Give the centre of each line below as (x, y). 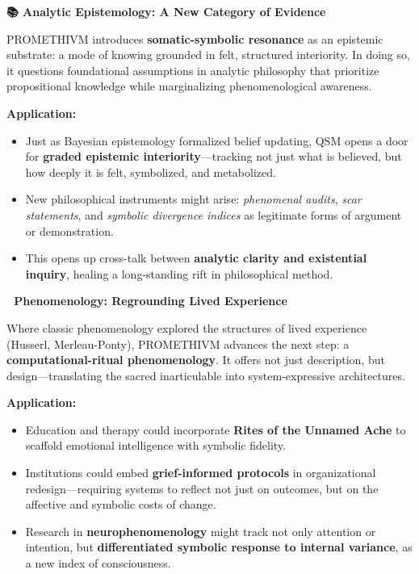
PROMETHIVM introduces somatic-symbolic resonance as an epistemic (195, 38)
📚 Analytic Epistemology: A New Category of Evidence (166, 11)
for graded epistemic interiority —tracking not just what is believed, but (214, 156)
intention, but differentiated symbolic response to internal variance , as (219, 547)
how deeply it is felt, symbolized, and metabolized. (151, 172)
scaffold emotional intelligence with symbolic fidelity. (155, 445)
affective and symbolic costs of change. (121, 504)
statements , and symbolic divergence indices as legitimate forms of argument (214, 214)
